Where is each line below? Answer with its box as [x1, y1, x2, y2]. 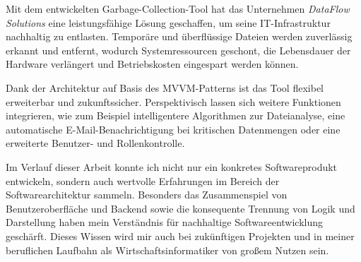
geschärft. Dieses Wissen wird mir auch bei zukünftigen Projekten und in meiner [6, 228, 355, 243]
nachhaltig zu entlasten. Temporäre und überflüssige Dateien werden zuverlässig [6, 29, 353, 44]
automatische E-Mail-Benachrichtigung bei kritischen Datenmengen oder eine [6, 121, 341, 136]
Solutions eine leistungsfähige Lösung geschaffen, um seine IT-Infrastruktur [6, 15, 331, 30]
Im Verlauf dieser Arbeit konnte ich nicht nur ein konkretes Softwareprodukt [6, 159, 338, 174]
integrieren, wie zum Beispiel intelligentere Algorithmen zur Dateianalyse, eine [6, 108, 345, 123]
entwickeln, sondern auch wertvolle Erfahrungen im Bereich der [6, 173, 280, 188]
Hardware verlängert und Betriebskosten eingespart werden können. [6, 56, 299, 71]
